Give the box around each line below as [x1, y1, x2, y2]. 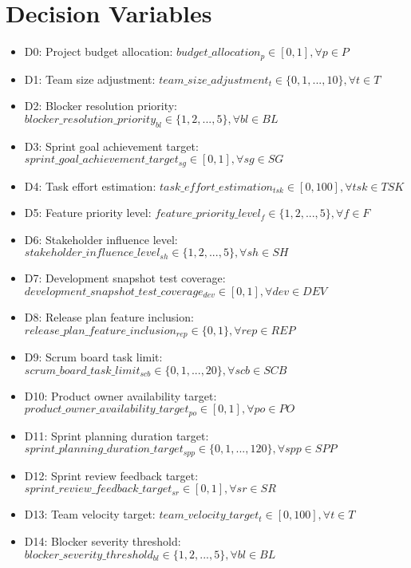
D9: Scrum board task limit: [24, 349, 163, 365]
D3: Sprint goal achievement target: [24, 137, 199, 154]
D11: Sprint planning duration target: [24, 427, 209, 444]
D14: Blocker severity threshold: [24, 532, 181, 549]
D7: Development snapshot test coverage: [24, 270, 226, 286]
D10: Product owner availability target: [24, 387, 217, 404]
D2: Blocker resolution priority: [24, 97, 177, 114]
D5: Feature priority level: [24, 204, 152, 221]
